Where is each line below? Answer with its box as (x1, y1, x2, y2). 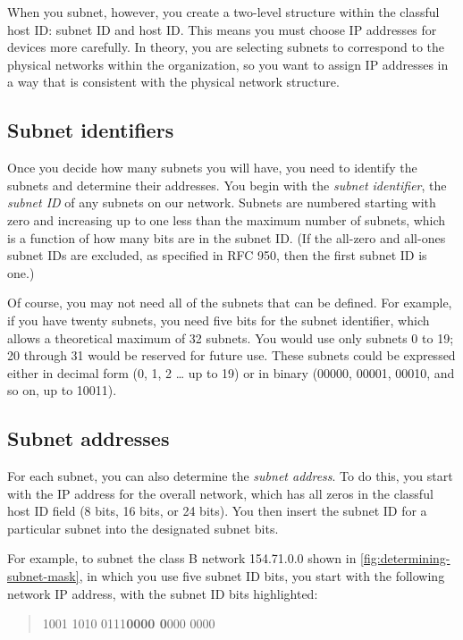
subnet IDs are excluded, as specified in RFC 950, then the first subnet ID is (7, 246, 427, 265)
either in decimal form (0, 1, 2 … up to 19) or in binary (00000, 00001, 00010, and (7, 363, 455, 382)
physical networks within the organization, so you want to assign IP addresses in (7, 55, 449, 73)
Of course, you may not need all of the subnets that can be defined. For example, (7, 293, 452, 312)
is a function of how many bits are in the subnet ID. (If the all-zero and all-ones (7, 228, 446, 247)
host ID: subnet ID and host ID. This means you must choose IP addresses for (7, 20, 437, 38)
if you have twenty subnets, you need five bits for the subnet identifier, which (7, 310, 430, 329)
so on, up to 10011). (7, 381, 117, 400)
